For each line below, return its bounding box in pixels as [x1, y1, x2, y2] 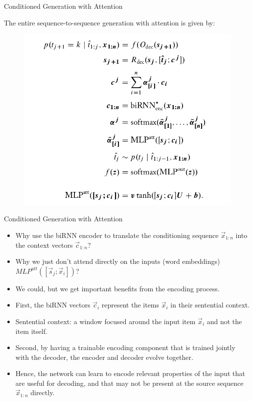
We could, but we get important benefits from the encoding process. [15, 283, 220, 293]
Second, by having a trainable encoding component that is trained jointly [15, 342, 235, 353]
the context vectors [15, 239, 73, 250]
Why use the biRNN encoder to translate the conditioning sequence [15, 230, 219, 240]
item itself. [15, 326, 47, 336]
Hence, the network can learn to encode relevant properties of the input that [15, 368, 245, 378]
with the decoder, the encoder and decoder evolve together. [15, 352, 193, 362]
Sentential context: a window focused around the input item [15, 316, 196, 326]
